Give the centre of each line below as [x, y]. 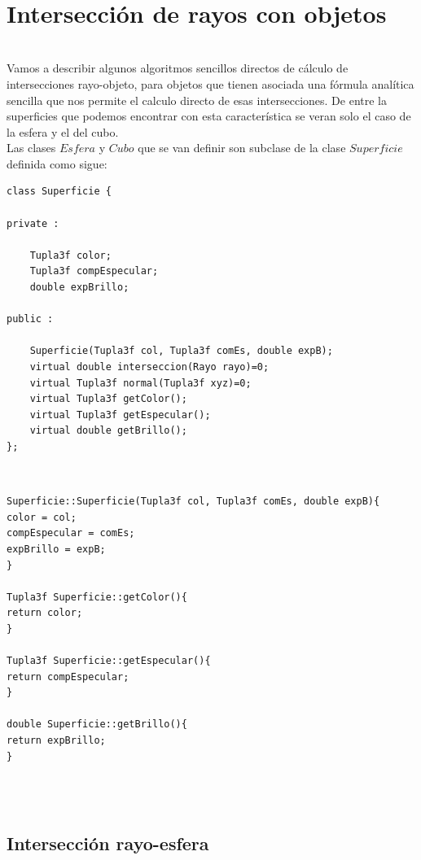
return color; [45, 613]
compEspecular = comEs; [71, 533]
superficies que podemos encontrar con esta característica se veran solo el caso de [209, 116]
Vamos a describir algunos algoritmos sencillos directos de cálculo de [178, 68]
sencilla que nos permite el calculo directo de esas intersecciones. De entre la [197, 100]
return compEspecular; [68, 677]
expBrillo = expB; [56, 549]
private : [33, 223]
